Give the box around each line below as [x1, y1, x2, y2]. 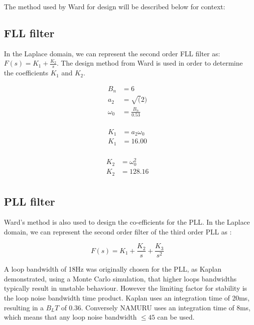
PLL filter [4, 194, 55, 209]
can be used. [157, 312, 195, 322]
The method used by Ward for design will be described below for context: [4, 1, 226, 11]
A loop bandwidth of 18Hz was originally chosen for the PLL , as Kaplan [4, 264, 222, 274]
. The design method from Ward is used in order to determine [56, 58, 243, 68]
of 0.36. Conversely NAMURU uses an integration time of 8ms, [61, 302, 251, 312]
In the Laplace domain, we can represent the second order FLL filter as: [4, 48, 220, 58]
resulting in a [4, 302, 44, 312]
